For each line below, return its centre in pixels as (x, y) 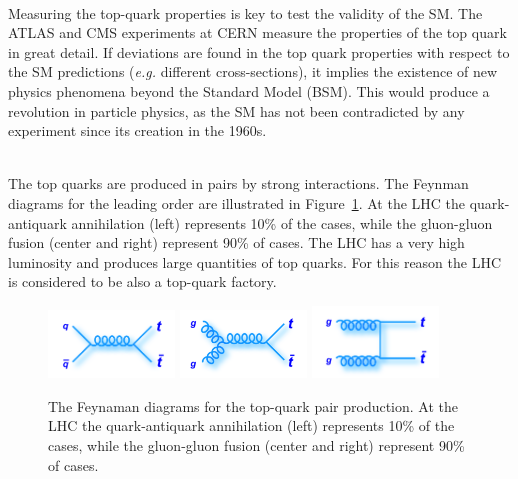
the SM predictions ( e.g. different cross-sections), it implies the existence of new (253, 71)
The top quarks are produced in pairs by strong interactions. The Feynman (238, 183)
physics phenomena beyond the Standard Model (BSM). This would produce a (249, 90)
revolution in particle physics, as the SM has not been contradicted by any (236, 110)
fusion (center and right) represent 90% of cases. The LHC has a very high (236, 242)
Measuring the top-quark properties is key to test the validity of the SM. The (245, 12)
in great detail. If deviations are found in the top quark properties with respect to (259, 51)
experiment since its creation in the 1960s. (137, 130)
